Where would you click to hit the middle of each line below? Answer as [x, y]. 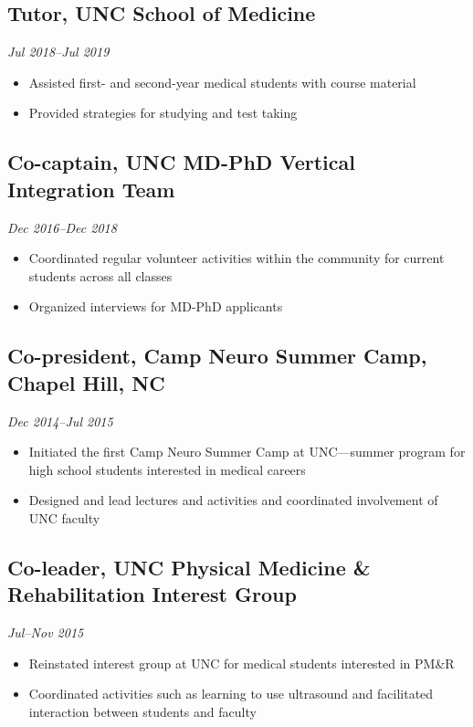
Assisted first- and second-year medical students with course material [222, 82]
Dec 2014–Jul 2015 [60, 421]
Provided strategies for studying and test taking [163, 113]
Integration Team [91, 189]
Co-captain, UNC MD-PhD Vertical [181, 162]
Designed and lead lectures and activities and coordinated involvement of [233, 500]
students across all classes [100, 275]
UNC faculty [64, 517]
